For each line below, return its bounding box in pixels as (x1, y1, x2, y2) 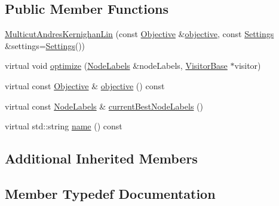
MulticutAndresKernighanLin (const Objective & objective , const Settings (5, 28, 274, 40)
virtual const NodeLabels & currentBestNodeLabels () (5, 99, 203, 112)
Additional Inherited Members (5, 149, 198, 168)
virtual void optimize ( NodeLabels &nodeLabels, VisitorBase (5, 59, 228, 72)
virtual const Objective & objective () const (5, 79, 165, 92)
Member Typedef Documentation (5, 184, 216, 202)
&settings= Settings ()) (5, 39, 85, 51)
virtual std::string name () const (5, 120, 122, 132)
